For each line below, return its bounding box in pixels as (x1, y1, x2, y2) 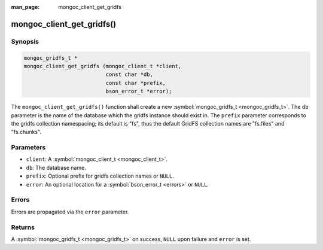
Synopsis (11, 37, 39, 45)
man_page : (11, 4, 40, 10)
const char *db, (105, 71, 154, 78)
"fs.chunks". (11, 129, 42, 136)
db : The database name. (26, 164, 86, 171)
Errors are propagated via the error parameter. (11, 208, 129, 215)
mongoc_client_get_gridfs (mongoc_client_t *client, (23, 63, 182, 69)
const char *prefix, (105, 80, 166, 86)
